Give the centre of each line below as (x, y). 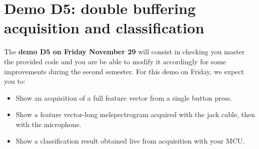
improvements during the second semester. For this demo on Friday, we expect (124, 71)
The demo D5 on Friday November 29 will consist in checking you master (124, 52)
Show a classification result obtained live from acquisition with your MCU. (130, 141)
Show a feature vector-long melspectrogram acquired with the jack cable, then (135, 114)
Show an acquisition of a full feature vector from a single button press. (124, 97)
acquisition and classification (104, 28)
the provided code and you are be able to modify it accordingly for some (115, 61)
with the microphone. (48, 124)
